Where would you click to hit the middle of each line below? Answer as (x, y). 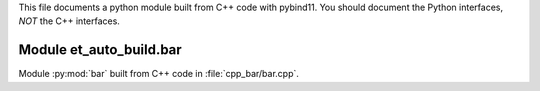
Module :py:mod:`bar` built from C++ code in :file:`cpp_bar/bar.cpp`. (159, 74)
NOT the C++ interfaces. (69, 21)
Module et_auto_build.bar (100, 50)
